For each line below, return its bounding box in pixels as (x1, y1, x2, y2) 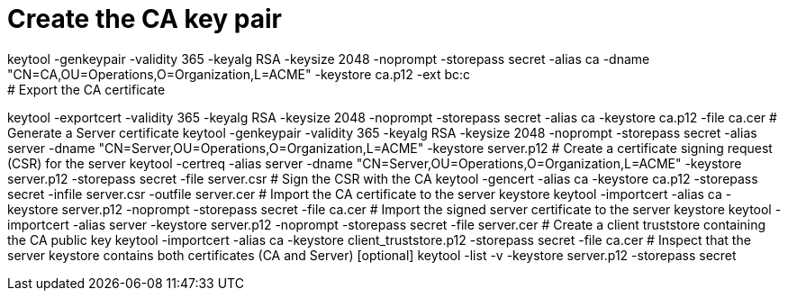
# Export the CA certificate (7, 81, 166, 97)
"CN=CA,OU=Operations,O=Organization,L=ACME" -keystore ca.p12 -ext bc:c (7, 66, 471, 82)
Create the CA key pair (7, 4, 282, 34)
